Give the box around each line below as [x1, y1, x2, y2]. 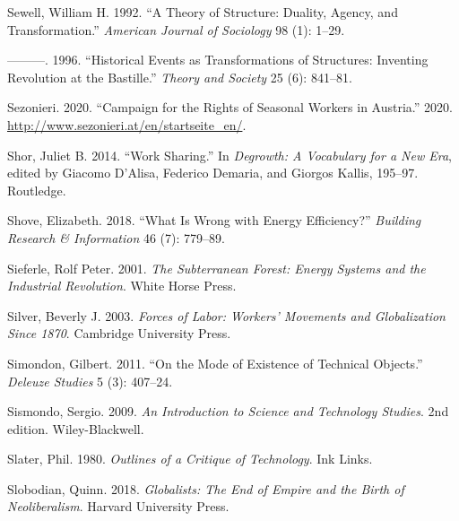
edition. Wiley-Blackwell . [7, 419, 144, 438]
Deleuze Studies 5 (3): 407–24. [7, 371, 173, 390]
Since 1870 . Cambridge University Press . [7, 324, 231, 343]
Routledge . [7, 180, 66, 199]
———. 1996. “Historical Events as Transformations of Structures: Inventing [7, 50, 429, 69]
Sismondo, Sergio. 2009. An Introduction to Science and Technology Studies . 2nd [7, 402, 449, 421]
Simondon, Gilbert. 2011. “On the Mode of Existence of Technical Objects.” [7, 353, 423, 372]
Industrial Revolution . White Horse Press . [7, 276, 237, 295]
